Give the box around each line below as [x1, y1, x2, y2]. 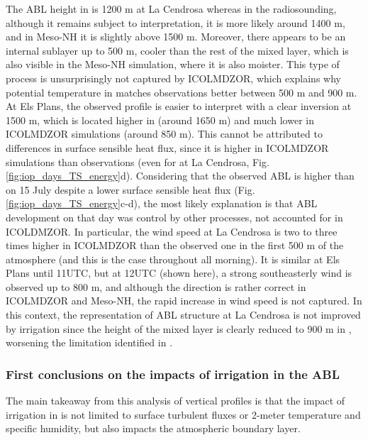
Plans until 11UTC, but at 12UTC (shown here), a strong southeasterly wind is [6, 265, 352, 280]
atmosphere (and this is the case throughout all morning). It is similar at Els [6, 251, 340, 266]
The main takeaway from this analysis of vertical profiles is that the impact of [6, 393, 345, 408]
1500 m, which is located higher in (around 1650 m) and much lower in [6, 112, 314, 127]
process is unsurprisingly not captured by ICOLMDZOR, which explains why [6, 70, 341, 85]
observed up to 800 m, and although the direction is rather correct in [6, 279, 306, 294]
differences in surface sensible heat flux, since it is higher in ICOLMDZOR [6, 140, 329, 155]
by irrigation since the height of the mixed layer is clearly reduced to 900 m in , [6, 321, 352, 336]
